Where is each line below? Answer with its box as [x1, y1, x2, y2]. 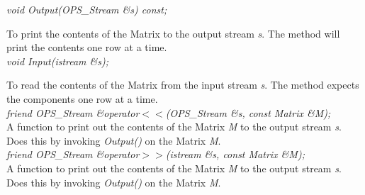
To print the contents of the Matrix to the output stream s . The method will [6, 26, 340, 40]
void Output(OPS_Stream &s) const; [6, 2, 167, 16]
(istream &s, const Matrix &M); [165, 147, 305, 162]
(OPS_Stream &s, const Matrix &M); [165, 105, 331, 120]
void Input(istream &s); [6, 53, 109, 68]
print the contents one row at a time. [6, 40, 167, 55]
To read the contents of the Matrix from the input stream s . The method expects [6, 77, 359, 92]
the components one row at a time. [6, 91, 158, 106]
